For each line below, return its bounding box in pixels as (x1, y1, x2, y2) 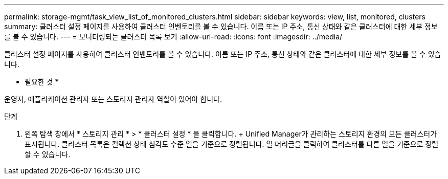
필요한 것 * (25, 77, 59, 86)
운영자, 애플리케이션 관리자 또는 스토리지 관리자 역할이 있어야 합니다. (4, 95, 222, 103)
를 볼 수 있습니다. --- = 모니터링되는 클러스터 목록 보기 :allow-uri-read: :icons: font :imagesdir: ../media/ (4, 32, 343, 41)
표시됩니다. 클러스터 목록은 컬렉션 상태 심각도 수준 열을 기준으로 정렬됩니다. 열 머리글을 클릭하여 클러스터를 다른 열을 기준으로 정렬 (25, 140, 439, 148)
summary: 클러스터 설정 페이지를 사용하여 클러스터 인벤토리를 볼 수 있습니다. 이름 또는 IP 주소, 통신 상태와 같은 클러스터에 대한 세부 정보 (4, 22, 438, 31)
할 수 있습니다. (25, 150, 71, 159)
